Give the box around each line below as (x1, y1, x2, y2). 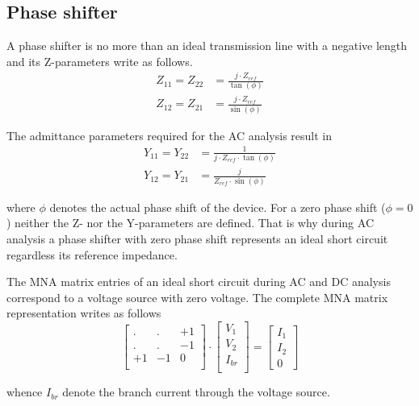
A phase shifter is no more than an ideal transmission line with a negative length (6, 37, 408, 54)
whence (6, 383, 43, 400)
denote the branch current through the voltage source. (62, 383, 330, 400)
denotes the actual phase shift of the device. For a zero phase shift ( (49, 198, 386, 215)
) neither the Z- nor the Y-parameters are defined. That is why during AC (6, 214, 374, 231)
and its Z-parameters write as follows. (6, 52, 193, 69)
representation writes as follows (6, 304, 161, 321)
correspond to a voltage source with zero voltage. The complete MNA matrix (6, 288, 388, 305)
